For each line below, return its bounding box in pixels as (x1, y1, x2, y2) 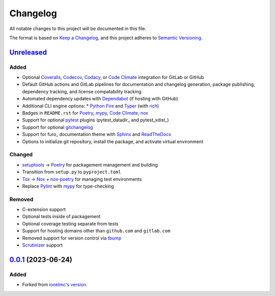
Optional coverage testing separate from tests (22, 221, 119, 227)
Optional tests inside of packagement (22, 213, 101, 220)
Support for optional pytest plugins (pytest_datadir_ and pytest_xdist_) (22, 117, 169, 123)
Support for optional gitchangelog (22, 124, 93, 130)
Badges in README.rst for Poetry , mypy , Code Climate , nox (22, 110, 149, 116)
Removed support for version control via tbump (22, 235, 122, 241)
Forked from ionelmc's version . (22, 282, 88, 288)
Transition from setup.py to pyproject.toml (22, 169, 121, 175)
